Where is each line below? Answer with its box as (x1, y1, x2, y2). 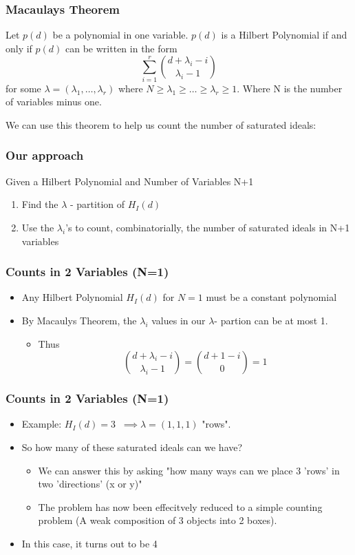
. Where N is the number (237, 81, 343, 95)
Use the (21, 220, 54, 234)
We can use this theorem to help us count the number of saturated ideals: (6, 117, 316, 132)
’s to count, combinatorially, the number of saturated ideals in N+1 (65, 220, 350, 234)
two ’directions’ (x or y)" (38, 477, 142, 491)
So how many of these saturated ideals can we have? (21, 439, 243, 454)
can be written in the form (65, 41, 177, 55)
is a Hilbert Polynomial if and (221, 28, 347, 42)
